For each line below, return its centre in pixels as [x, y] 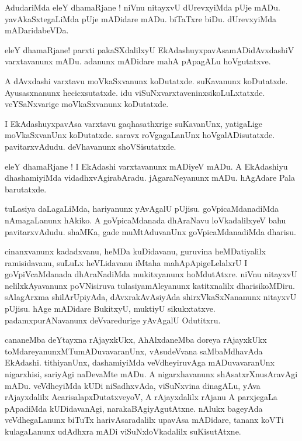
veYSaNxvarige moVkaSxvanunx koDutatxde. [87, 104]
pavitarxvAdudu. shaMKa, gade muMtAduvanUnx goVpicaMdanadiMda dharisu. [150, 231]
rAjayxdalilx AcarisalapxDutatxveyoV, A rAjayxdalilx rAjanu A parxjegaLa [141, 397]
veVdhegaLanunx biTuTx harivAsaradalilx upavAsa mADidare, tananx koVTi [144, 420]
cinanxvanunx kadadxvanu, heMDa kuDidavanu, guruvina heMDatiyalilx [135, 251]
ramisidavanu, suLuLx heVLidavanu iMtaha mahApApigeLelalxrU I [126, 262]
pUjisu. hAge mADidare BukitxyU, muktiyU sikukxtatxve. [110, 309]
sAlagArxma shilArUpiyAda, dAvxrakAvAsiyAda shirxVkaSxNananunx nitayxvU [151, 297]
